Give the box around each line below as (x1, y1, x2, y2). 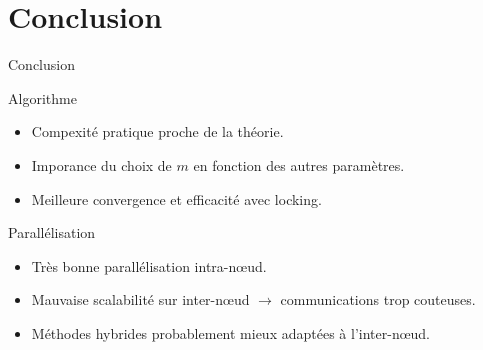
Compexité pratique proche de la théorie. (31, 121, 284, 142)
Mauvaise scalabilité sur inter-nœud (31, 289, 250, 310)
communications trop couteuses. (280, 289, 476, 310)
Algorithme (8, 87, 77, 108)
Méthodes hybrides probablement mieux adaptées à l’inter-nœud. (31, 322, 431, 343)
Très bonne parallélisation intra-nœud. (31, 255, 267, 276)
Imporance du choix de (31, 154, 172, 175)
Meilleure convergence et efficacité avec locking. (31, 188, 322, 209)
